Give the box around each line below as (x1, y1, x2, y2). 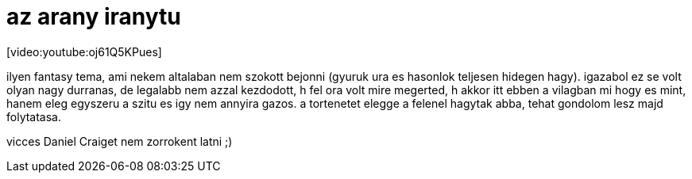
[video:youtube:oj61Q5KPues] (6, 44, 162, 59)
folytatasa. (6, 109, 62, 124)
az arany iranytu (6, 3, 181, 30)
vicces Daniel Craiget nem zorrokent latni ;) (6, 134, 233, 148)
